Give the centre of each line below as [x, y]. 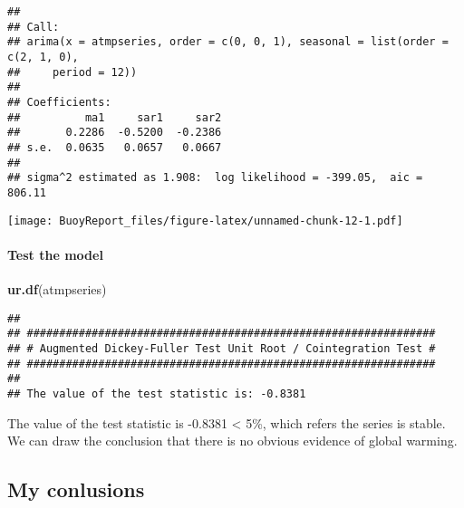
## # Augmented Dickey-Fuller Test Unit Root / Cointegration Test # [222, 348]
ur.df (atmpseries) [57, 288]
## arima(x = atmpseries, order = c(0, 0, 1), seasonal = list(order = [228, 42]
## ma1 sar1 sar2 [115, 117]
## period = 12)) [72, 72]
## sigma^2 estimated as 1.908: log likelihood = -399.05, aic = [215, 178]
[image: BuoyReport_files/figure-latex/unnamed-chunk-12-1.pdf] [205, 220]
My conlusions [76, 489]
